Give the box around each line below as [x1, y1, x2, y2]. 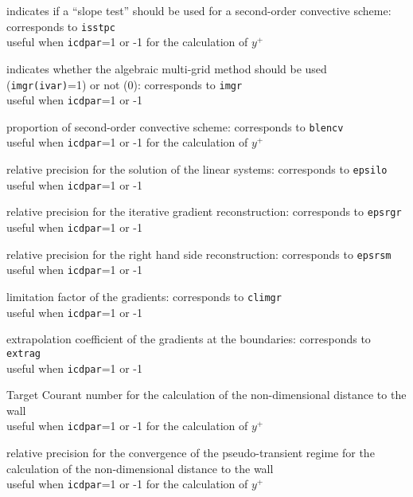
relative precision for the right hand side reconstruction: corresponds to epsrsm [6, 245, 392, 262]
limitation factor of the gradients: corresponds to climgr [6, 288, 282, 305]
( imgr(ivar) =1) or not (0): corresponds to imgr [6, 76, 243, 92]
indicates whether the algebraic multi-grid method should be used [6, 60, 327, 76]
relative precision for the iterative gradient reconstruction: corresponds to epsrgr [6, 203, 402, 220]
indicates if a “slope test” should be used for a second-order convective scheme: [6, 2, 392, 18]
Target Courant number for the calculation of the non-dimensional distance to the [6, 386, 407, 403]
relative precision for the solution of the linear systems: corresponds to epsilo [6, 161, 388, 178]
